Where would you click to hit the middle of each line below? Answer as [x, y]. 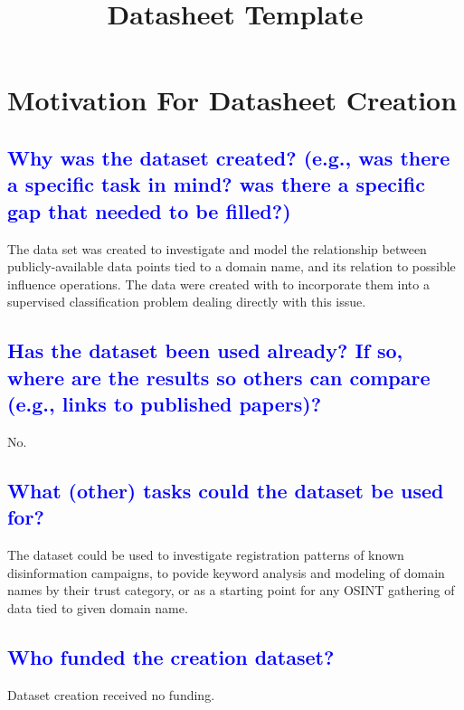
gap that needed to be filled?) [149, 210]
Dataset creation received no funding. [111, 694]
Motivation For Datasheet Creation [232, 100]
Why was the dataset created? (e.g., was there [229, 157]
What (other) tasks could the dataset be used [226, 490]
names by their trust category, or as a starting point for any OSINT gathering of [231, 590]
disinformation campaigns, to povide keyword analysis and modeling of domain [226, 572]
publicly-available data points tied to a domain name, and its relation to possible [232, 266]
